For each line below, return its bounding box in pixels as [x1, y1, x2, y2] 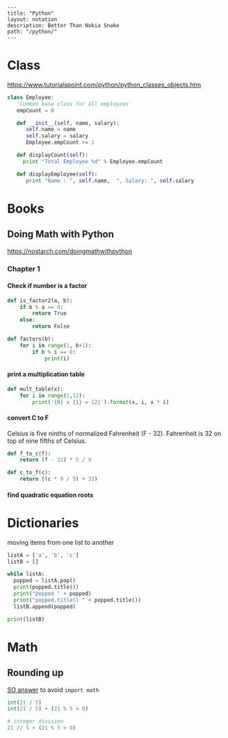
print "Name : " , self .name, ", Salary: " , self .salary [25, 177, 195, 184]
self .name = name [25, 126, 76, 133]
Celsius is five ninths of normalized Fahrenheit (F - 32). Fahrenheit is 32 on [7, 429, 222, 437]
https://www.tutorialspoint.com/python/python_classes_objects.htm [7, 80, 202, 89]
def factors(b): [7, 336, 54, 342]
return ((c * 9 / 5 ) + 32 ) [19, 476, 98, 483]
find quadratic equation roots [7, 490, 94, 499]
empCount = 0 [16, 107, 54, 114]
